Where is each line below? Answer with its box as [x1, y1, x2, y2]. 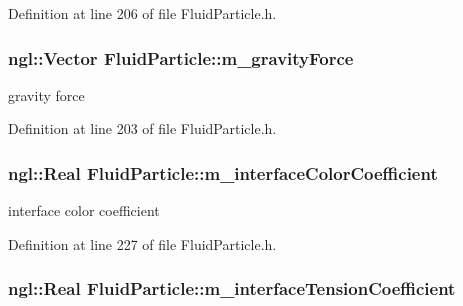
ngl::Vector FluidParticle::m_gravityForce [8, 45, 354, 70]
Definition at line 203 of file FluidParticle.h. [8, 118, 277, 139]
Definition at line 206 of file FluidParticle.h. [8, 3, 277, 23]
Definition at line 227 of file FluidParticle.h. [8, 233, 277, 254]
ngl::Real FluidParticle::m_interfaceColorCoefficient [8, 160, 438, 185]
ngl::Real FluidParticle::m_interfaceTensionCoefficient [8, 276, 456, 301]
